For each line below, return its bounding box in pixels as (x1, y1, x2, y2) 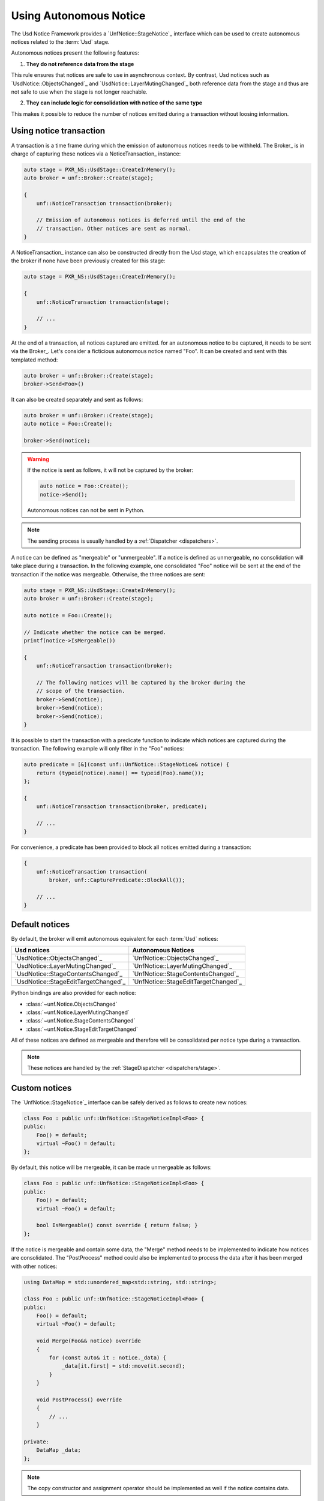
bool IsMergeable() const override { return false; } (36, 1222, 198, 1229)
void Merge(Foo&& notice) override (36, 1338, 141, 1344)
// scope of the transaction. (36, 687, 125, 695)
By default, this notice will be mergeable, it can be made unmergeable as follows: (11, 1164, 212, 1171)
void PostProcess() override (36, 1397, 122, 1403)
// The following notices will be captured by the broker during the (36, 679, 245, 686)
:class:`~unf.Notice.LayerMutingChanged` (26, 1009, 130, 1016)
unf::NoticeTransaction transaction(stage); (36, 298, 170, 306)
